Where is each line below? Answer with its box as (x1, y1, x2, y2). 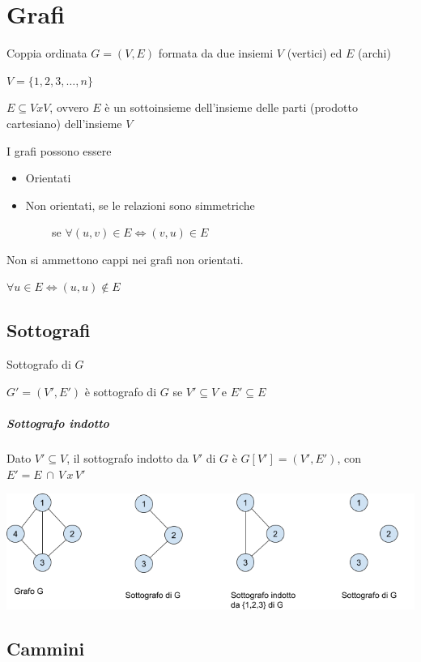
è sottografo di (84, 382, 157, 399)
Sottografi (6, 318, 91, 343)
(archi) (358, 45, 391, 62)
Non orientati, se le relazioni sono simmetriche (25, 196, 255, 213)
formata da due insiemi (158, 45, 274, 62)
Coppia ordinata (6, 45, 87, 62)
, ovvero (49, 99, 89, 116)
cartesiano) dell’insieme (6, 114, 122, 131)
